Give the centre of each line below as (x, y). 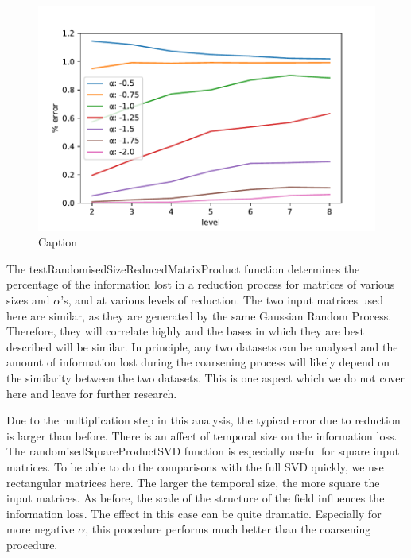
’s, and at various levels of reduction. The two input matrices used (222, 300)
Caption (58, 242)
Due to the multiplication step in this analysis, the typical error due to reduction (204, 420)
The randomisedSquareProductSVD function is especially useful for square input (203, 451)
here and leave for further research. (92, 393)
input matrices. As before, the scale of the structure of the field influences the (196, 498)
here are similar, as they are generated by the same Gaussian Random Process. (199, 315)
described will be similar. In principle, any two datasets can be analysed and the (202, 346)
